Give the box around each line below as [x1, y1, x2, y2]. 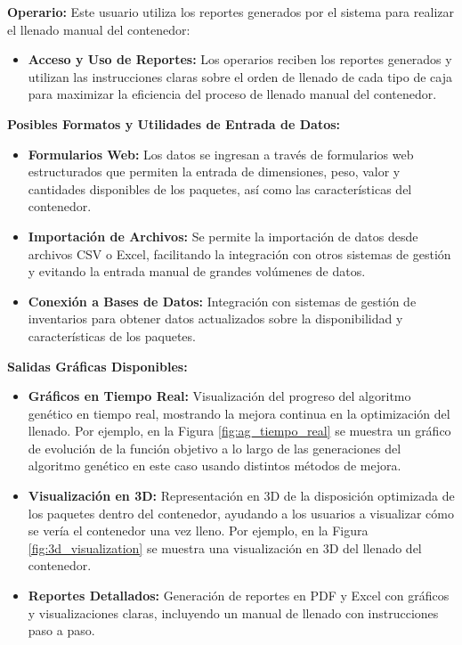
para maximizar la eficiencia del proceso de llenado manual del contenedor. [28, 85, 437, 103]
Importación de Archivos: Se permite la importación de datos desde [28, 226, 418, 245]
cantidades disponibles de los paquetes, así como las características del [28, 179, 412, 198]
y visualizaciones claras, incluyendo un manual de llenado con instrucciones [28, 603, 439, 622]
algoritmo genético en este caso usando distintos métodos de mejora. [28, 456, 401, 475]
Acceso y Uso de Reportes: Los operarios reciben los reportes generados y [28, 50, 452, 69]
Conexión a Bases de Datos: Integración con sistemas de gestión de [28, 291, 417, 310]
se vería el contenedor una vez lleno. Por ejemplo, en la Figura [28, 521, 369, 540]
